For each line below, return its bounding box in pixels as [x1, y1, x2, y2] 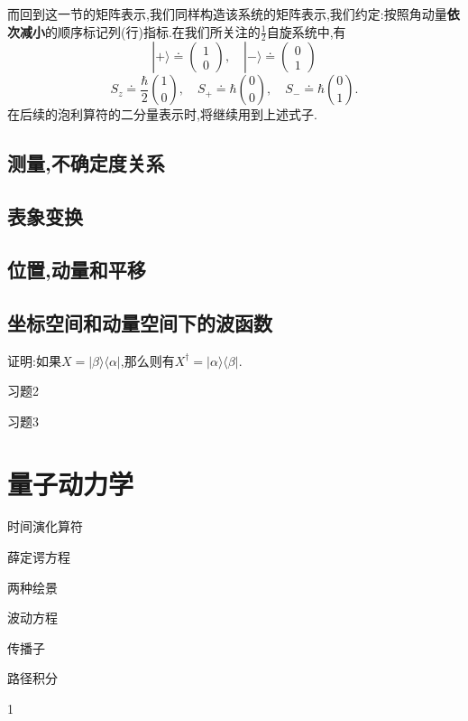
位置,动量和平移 [7, 255, 146, 283]
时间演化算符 [7, 517, 83, 536]
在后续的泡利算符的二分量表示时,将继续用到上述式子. [7, 105, 317, 124]
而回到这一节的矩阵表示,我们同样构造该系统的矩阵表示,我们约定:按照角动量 [7, 5, 447, 23]
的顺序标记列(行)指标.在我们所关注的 [45, 22, 261, 41]
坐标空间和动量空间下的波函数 [7, 308, 272, 336]
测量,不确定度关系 [7, 149, 165, 177]
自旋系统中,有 [266, 22, 346, 41]
